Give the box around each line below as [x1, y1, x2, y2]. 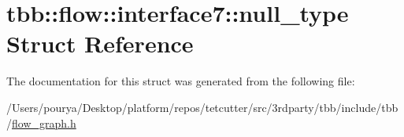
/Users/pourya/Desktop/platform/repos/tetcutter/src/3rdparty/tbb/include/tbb [6, 99, 398, 115]
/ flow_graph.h [6, 114, 76, 131]
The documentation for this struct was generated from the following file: [6, 73, 355, 89]
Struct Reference [6, 27, 194, 59]
